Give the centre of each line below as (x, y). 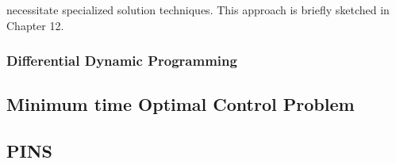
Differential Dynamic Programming (122, 61)
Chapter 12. (35, 25)
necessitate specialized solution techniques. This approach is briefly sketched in (198, 10)
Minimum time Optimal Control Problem (181, 104)
